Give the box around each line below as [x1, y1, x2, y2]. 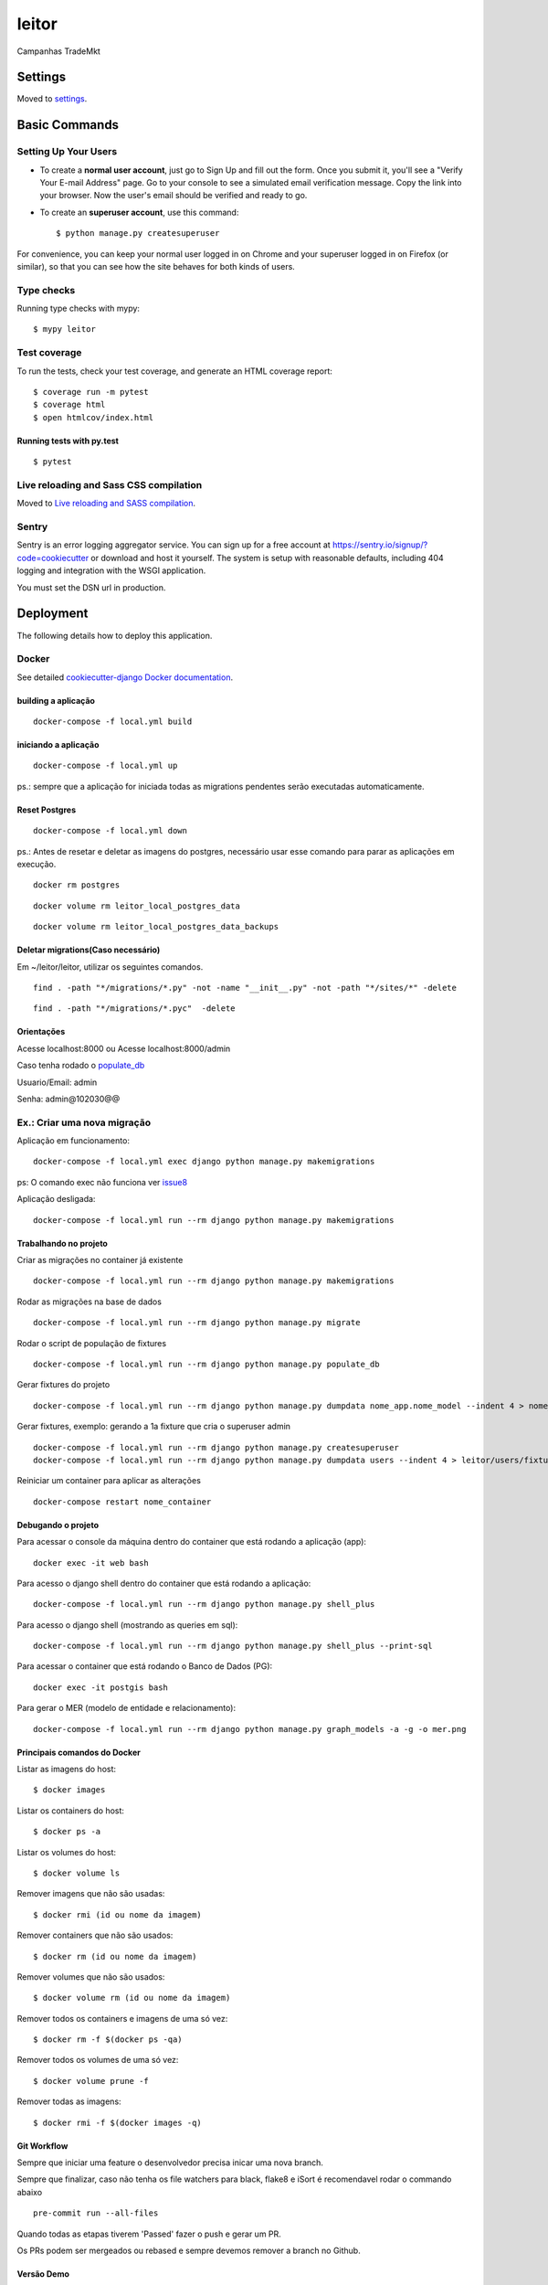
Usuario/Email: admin [16, 1077, 98, 1088]
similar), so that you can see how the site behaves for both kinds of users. [16, 260, 296, 271]
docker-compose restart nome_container [33, 1496, 212, 1507]
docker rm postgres [33, 880, 121, 890]
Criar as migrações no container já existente [16, 1255, 184, 1266]
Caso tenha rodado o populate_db [16, 1060, 145, 1071]
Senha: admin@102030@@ [16, 1093, 121, 1104]
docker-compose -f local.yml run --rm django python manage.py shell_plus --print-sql [33, 1641, 433, 1652]
